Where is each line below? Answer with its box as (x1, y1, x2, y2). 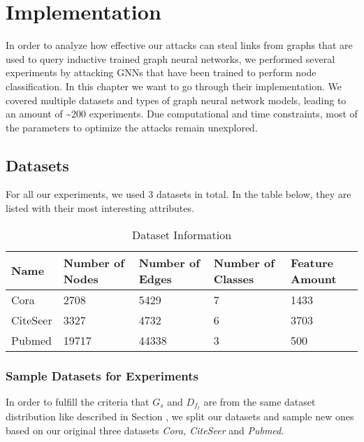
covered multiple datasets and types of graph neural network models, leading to (6, 92, 347, 107)
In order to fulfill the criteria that (6, 394, 150, 408)
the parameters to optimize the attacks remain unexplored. (6, 120, 258, 134)
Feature (291, 254, 333, 271)
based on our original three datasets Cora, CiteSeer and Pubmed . (6, 422, 284, 437)
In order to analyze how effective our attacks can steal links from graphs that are (6, 38, 353, 52)
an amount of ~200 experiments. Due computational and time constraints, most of (6, 106, 358, 121)
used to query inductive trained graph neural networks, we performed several (6, 51, 335, 66)
